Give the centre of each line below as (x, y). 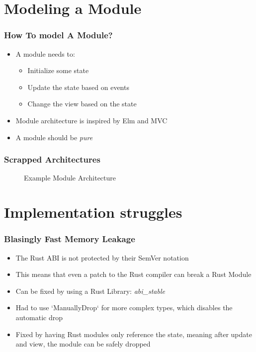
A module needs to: (45, 53)
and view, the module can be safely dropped (83, 344)
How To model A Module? (58, 35)
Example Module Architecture (70, 178)
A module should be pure (54, 137)
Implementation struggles (93, 212)
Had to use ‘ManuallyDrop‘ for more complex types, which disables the (124, 308)
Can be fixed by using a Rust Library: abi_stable (90, 291)
